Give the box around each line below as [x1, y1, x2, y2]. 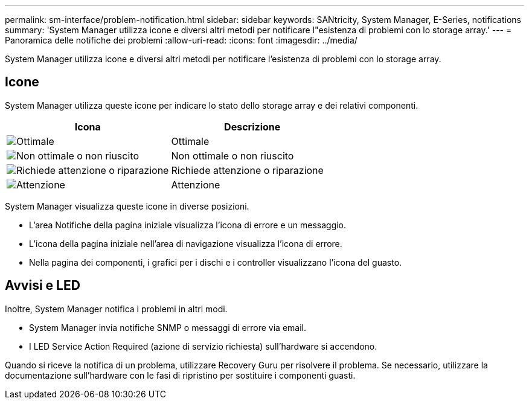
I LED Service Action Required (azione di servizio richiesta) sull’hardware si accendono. [29, 341, 377, 351]
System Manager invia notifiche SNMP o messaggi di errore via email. [29, 322, 306, 333]
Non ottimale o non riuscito [171, 149, 294, 162]
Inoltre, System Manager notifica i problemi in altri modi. [5, 303, 228, 314]
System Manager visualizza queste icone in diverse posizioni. [5, 200, 249, 211]
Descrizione [224, 120, 281, 133]
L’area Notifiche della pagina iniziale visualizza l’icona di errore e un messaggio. [29, 219, 347, 230]
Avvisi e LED [5, 278, 80, 293]
